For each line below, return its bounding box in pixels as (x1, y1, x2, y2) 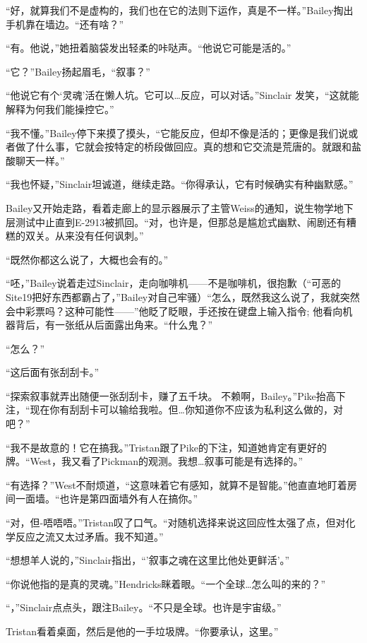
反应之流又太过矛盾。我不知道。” (15, 529, 164, 543)
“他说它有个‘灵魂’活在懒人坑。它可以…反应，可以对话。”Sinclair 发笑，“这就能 (6, 88, 359, 102)
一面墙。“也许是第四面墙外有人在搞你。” (15, 491, 198, 506)
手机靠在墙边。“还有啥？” (6, 16, 124, 31)
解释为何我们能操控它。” (6, 101, 114, 116)
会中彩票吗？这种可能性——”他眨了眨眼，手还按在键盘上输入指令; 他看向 (6, 303, 343, 318)
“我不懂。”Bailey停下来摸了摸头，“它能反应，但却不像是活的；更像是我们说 (6, 125, 349, 140)
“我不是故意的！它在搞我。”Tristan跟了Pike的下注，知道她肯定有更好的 (6, 440, 327, 454)
